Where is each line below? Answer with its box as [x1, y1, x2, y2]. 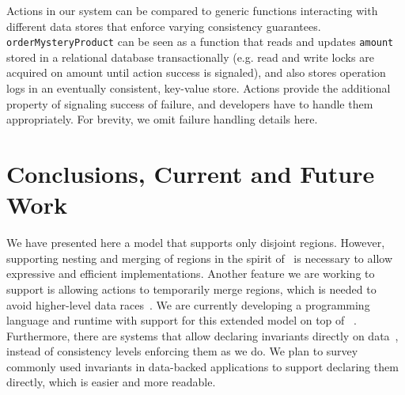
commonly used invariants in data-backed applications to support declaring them [6, 358, 399, 374]
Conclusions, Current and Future [6, 158, 375, 189]
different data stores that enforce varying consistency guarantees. [6, 17, 321, 34]
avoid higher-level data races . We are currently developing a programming [6, 296, 370, 313]
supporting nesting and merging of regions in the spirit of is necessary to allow [6, 249, 393, 266]
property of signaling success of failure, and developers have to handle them [6, 95, 373, 112]
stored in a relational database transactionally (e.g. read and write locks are [6, 48, 374, 65]
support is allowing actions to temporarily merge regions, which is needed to [6, 280, 377, 297]
